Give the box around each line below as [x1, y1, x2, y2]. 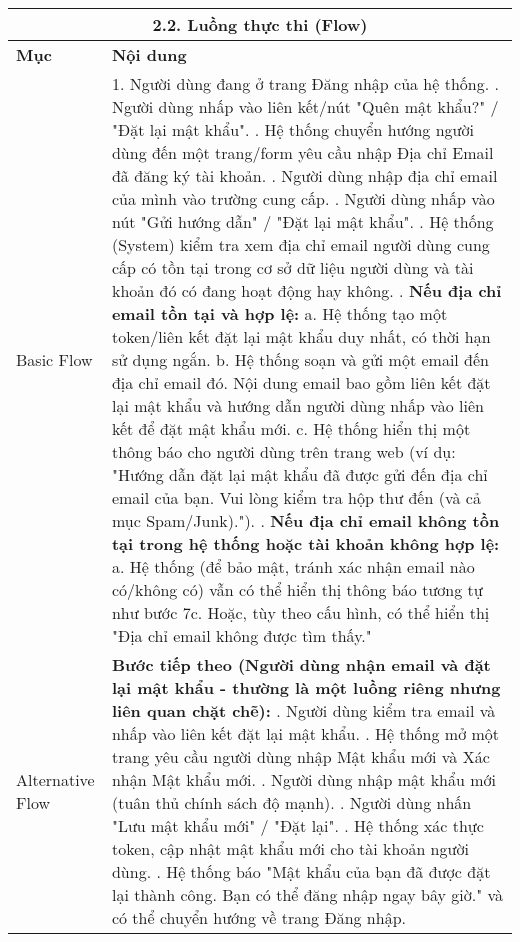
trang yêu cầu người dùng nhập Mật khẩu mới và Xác [111, 745, 490, 768]
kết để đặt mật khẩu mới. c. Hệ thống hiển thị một [111, 417, 471, 440]
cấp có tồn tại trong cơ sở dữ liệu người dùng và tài [111, 256, 474, 279]
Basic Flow [16, 348, 93, 371]
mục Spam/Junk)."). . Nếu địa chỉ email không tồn [111, 509, 500, 532]
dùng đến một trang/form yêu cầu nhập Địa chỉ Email [111, 141, 494, 164]
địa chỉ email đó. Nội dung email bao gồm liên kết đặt [111, 371, 491, 394]
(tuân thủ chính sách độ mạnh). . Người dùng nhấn [111, 791, 472, 814]
